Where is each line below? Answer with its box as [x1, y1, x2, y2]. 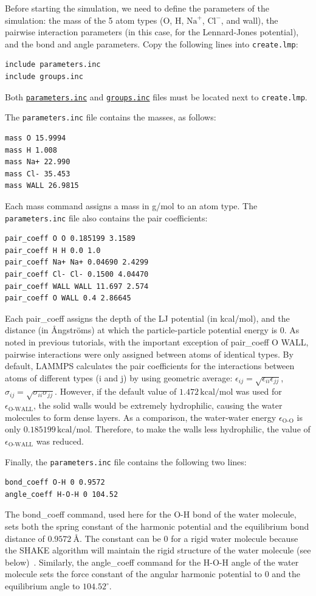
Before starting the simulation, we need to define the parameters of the [5, 2, 269, 14]
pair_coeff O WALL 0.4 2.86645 [5, 294, 131, 303]
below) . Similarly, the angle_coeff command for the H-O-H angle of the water [5, 555, 299, 568]
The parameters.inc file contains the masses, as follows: [5, 111, 216, 123]
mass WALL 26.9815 [5, 181, 79, 190]
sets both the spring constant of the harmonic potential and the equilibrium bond [5, 520, 309, 533]
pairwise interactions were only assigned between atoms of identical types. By [5, 347, 294, 360]
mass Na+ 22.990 [5, 158, 70, 167]
